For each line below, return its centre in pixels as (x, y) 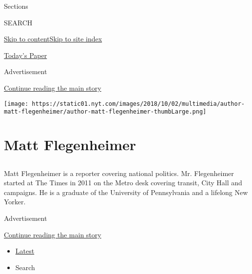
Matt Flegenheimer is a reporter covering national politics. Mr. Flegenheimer (119, 173)
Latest (25, 251)
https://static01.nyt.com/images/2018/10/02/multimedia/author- (138, 104)
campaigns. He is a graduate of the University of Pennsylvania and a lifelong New (126, 192)
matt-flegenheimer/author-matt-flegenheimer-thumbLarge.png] (105, 112)
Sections (16, 6)
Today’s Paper (26, 55)
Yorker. (15, 202)
